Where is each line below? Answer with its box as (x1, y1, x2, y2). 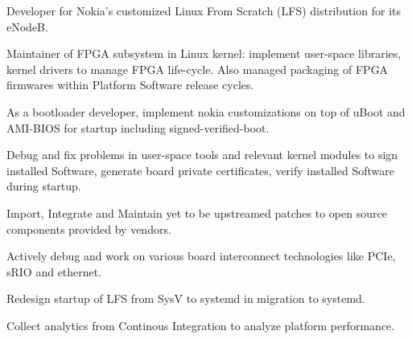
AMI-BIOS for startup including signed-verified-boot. (6, 119, 270, 136)
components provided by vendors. (6, 220, 171, 237)
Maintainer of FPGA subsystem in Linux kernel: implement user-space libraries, (6, 45, 402, 62)
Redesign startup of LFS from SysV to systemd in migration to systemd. (6, 290, 365, 307)
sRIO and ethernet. (6, 263, 102, 280)
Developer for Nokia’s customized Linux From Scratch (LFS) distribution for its (6, 2, 401, 18)
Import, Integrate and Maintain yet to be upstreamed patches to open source (6, 204, 387, 221)
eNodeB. (6, 18, 48, 35)
